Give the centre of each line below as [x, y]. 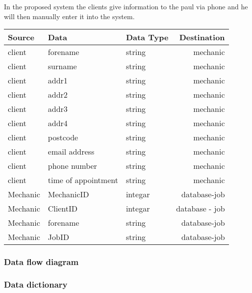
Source [21, 37]
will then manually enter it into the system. [69, 16]
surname [62, 66]
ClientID [63, 209]
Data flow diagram [41, 262]
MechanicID [68, 194]
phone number [72, 166]
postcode [63, 137]
